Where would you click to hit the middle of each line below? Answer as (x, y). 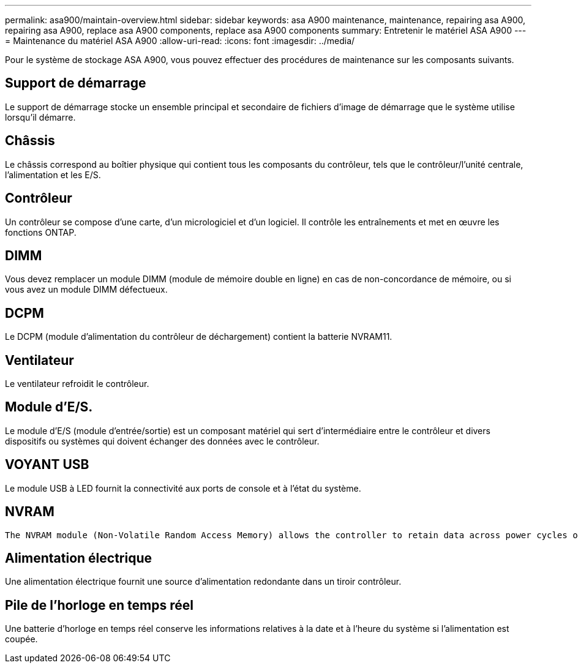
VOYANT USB (47, 465)
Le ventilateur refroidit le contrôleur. (77, 384)
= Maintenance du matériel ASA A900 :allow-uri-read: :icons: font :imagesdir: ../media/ (180, 41)
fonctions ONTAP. (41, 232)
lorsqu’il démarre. (40, 117)
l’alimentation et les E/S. (53, 175)
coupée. (21, 639)
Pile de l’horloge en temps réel (99, 605)
